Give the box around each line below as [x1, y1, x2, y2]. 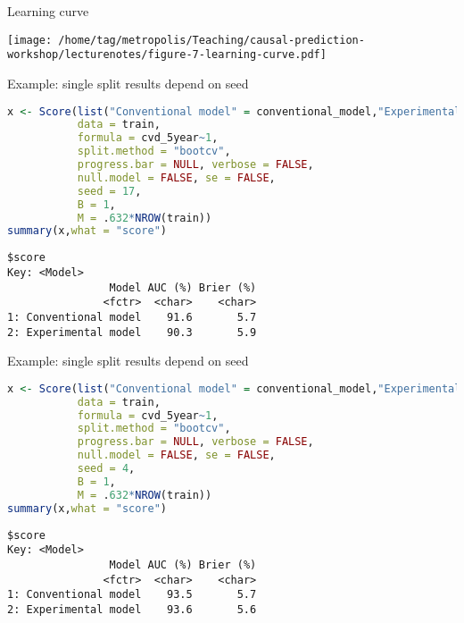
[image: [7, 33, 53, 46]
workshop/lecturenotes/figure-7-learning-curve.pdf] [7, 48, 327, 62]
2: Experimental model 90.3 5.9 [7, 325, 257, 339]
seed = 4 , [77, 462, 136, 476]
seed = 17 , [77, 184, 142, 198]
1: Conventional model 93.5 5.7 [7, 588, 257, 602]
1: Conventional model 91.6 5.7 [7, 310, 257, 324]
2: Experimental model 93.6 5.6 [7, 602, 257, 616]
